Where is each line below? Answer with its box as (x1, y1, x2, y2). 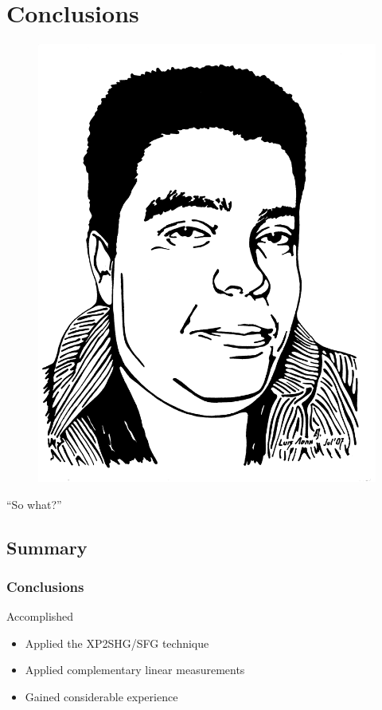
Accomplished (6, 608, 74, 625)
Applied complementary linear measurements (25, 661, 245, 678)
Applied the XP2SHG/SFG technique (25, 634, 209, 651)
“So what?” (6, 495, 62, 512)
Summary (6, 534, 88, 559)
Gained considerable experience (25, 688, 178, 704)
